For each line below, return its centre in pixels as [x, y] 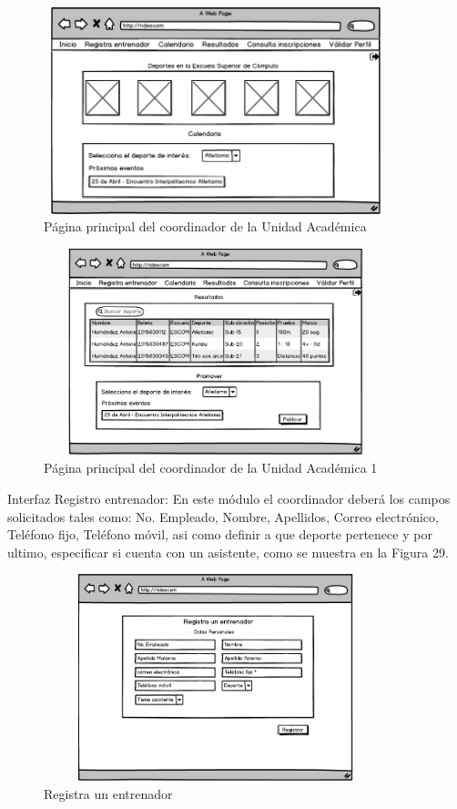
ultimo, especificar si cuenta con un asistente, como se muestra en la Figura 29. [228, 552]
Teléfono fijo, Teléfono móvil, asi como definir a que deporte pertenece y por [220, 534]
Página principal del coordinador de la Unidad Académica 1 [211, 468]
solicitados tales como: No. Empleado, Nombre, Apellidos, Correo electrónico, [223, 516]
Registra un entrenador [108, 793]
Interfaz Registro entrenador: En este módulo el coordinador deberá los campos [229, 498]
